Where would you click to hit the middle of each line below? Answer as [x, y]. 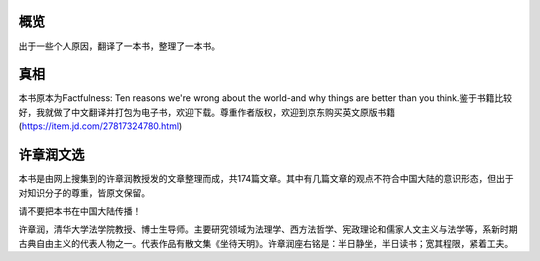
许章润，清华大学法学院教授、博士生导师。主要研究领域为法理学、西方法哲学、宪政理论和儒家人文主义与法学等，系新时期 [268, 229]
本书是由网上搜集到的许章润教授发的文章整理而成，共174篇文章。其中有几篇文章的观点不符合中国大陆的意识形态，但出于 [266, 179]
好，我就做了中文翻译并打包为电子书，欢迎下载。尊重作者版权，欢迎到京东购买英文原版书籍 [206, 112]
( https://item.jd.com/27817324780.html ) [100, 126]
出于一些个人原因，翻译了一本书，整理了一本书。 [119, 46]
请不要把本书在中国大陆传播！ [80, 211]
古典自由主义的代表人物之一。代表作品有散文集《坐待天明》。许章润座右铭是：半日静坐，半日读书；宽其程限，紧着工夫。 [266, 243]
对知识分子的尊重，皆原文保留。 [84, 192]
